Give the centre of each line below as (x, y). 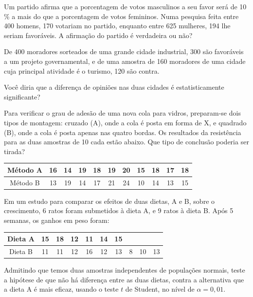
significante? (22, 96)
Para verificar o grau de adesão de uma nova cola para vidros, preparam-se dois (122, 113)
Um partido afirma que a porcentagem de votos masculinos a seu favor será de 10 (125, 6)
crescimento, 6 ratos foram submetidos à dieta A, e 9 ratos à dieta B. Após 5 (119, 210)
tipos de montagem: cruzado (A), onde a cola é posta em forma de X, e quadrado (125, 122)
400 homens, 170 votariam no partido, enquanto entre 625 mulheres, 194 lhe (117, 26)
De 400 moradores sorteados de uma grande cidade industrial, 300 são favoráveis (124, 51)
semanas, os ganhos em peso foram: (57, 220)
